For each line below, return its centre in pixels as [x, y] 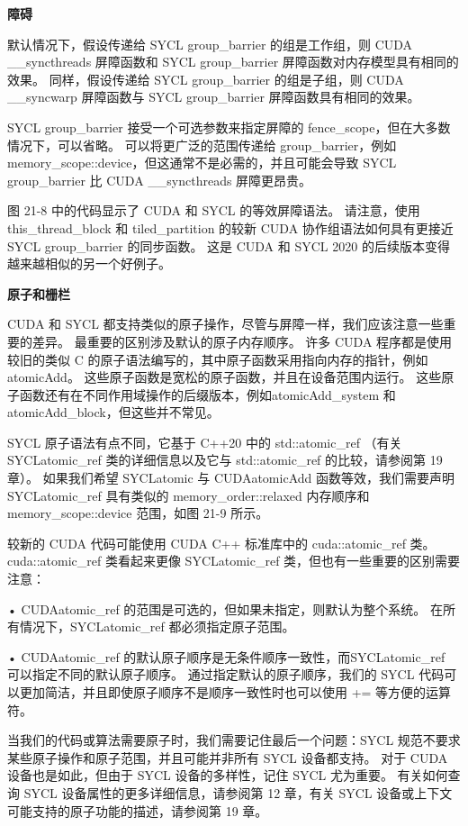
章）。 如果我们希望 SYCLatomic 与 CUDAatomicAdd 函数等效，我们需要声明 [231, 478]
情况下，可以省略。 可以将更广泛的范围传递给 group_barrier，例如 [202, 145]
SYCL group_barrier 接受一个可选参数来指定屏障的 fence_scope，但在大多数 [229, 127]
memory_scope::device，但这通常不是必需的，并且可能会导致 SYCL [202, 163]
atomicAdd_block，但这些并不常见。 [113, 412]
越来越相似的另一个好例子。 [89, 263]
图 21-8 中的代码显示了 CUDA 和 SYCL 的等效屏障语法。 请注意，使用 [214, 210]
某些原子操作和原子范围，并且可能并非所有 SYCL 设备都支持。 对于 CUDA [228, 757]
